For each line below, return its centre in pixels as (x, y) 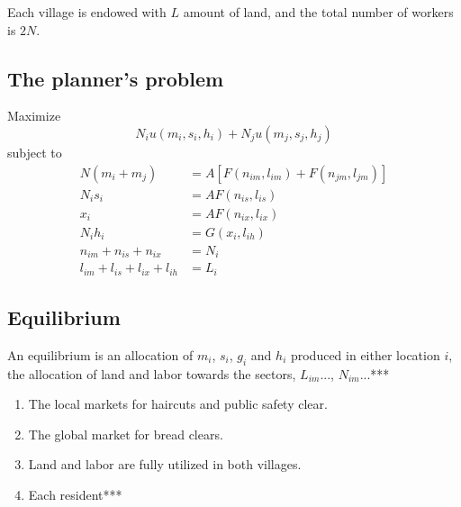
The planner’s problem (116, 78)
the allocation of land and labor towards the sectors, (152, 373)
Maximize (34, 116)
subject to (35, 152)
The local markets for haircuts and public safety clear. (178, 404)
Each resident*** (75, 495)
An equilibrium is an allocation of (100, 354)
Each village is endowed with (87, 12)
